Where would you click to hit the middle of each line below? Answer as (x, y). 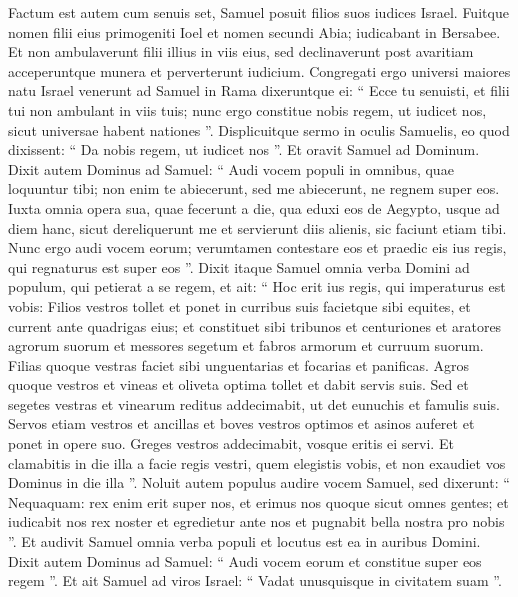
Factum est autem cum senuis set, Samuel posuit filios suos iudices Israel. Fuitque (258, 12)
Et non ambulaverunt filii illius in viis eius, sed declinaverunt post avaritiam (241, 51)
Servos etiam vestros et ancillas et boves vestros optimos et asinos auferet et (241, 423)
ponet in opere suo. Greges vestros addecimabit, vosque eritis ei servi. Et (231, 443)
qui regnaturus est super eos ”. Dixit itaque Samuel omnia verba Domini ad (239, 266)
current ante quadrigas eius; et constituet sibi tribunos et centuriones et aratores (255, 325)
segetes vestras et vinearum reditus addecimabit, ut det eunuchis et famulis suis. (254, 403)
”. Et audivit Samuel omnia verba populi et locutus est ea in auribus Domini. (244, 541)
